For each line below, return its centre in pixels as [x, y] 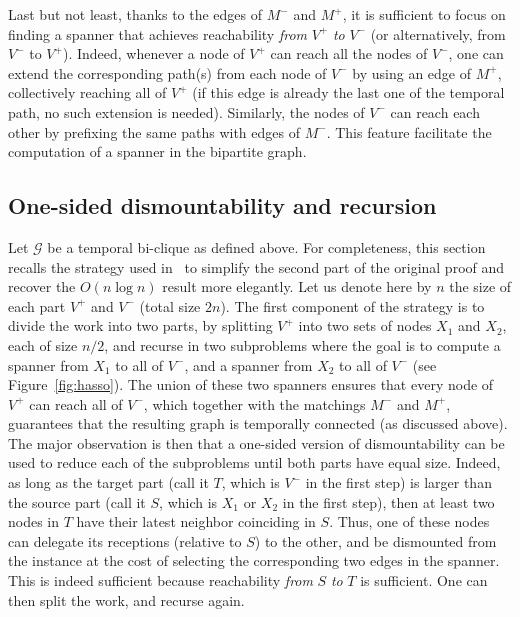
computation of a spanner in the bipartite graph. [157, 151]
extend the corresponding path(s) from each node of [167, 72]
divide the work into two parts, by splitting [140, 325]
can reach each [435, 111]
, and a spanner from [248, 364]
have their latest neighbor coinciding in [196, 521]
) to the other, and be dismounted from [375, 540]
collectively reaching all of [87, 92]
